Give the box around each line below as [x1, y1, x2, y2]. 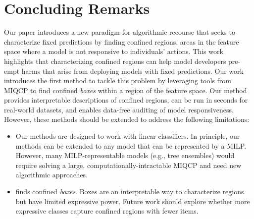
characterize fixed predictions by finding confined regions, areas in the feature [4, 36, 239, 47]
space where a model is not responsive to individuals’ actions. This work [4, 46, 223, 56]
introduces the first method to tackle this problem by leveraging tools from [4, 75, 232, 86]
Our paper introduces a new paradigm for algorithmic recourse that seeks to [4, 27, 235, 37]
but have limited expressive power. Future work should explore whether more [15, 196, 250, 206]
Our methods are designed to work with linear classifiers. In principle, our [15, 131, 240, 141]
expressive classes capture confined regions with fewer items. [15, 206, 199, 216]
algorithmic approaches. [15, 169, 88, 180]
